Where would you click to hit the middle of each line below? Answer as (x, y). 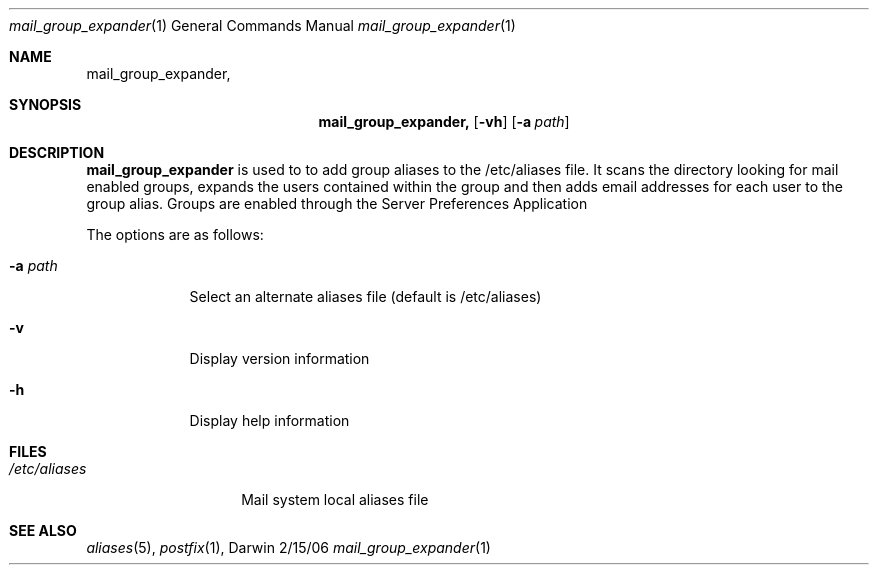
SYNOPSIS (45, 104)
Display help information (269, 420)
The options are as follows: (175, 234)
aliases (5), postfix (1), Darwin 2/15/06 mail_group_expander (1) (288, 547)
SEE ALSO (43, 530)
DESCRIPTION (57, 152)
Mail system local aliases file (335, 499)
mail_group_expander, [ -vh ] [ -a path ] (444, 121)
